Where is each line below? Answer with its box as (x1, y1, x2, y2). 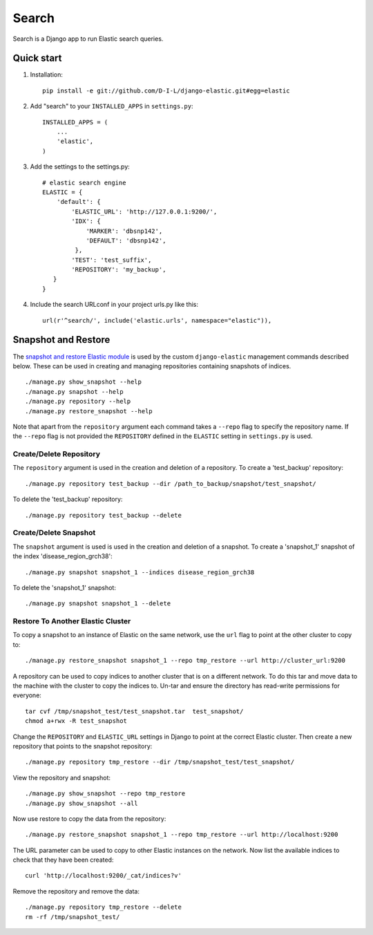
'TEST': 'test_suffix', (71, 256, 152, 264)
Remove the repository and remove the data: (12, 887, 140, 895)
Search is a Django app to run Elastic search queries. (12, 35, 164, 43)
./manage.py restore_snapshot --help (25, 407, 153, 415)
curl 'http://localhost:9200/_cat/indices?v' (25, 871, 182, 880)
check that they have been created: (12, 856, 114, 864)
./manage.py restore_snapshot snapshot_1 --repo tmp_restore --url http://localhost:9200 (25, 831, 338, 839)
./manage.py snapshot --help (25, 388, 124, 395)
